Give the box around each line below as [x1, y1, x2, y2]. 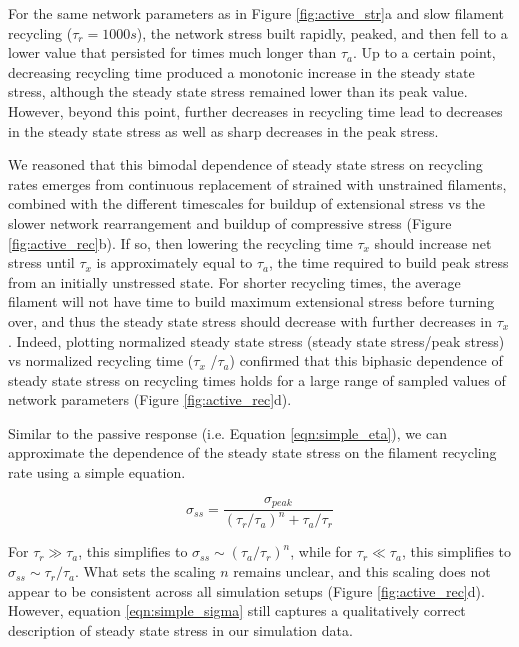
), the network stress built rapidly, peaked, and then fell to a [136, 22, 508, 43]
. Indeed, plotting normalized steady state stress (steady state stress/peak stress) [8, 330, 505, 351]
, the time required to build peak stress [269, 252, 509, 273]
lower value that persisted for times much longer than [8, 42, 337, 63]
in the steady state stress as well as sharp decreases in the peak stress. [8, 120, 439, 141]
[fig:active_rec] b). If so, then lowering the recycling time [8, 232, 353, 253]
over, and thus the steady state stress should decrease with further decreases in [8, 310, 492, 331]
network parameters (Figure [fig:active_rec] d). [8, 389, 292, 410]
